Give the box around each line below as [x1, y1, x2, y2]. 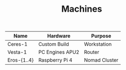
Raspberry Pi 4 [38, 57, 72, 64]
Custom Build [38, 41, 69, 47]
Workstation [84, 41, 112, 47]
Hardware [47, 33, 71, 40]
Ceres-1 [7, 41, 28, 47]
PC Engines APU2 [38, 49, 79, 56]
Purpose [91, 33, 111, 40]
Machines [61, 3, 102, 15]
